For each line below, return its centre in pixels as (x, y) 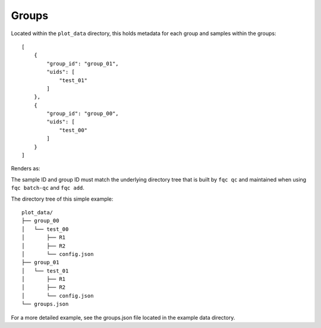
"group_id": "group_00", (83, 114)
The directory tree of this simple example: (62, 199)
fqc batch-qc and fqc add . (48, 188)
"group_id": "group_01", (83, 63)
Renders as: (26, 168)
